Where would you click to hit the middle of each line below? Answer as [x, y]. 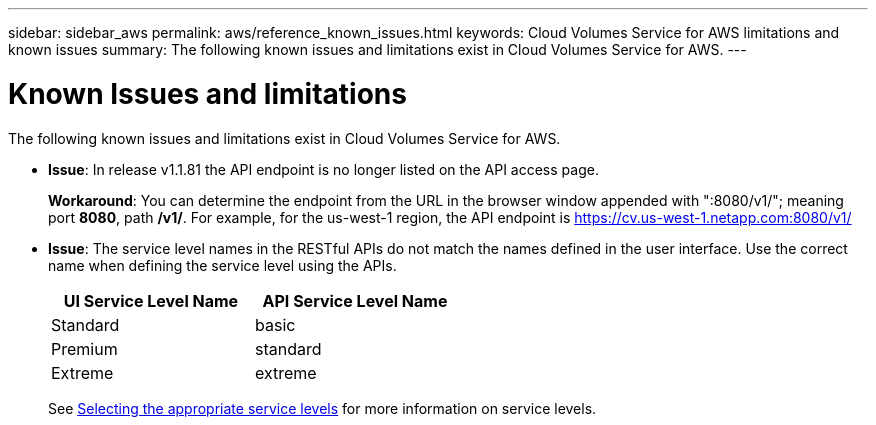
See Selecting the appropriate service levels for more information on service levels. [322, 408]
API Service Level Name [355, 300]
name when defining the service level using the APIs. [222, 265]
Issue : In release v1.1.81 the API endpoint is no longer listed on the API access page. [323, 169]
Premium [84, 348]
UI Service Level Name [151, 300]
